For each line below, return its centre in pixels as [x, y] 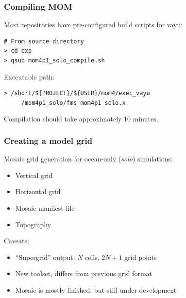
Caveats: [17, 241]
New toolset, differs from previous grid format [84, 273]
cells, [92, 257]
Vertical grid [34, 175]
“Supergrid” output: [45, 257]
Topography [33, 224]
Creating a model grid [48, 140]
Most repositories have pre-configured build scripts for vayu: [93, 25]
